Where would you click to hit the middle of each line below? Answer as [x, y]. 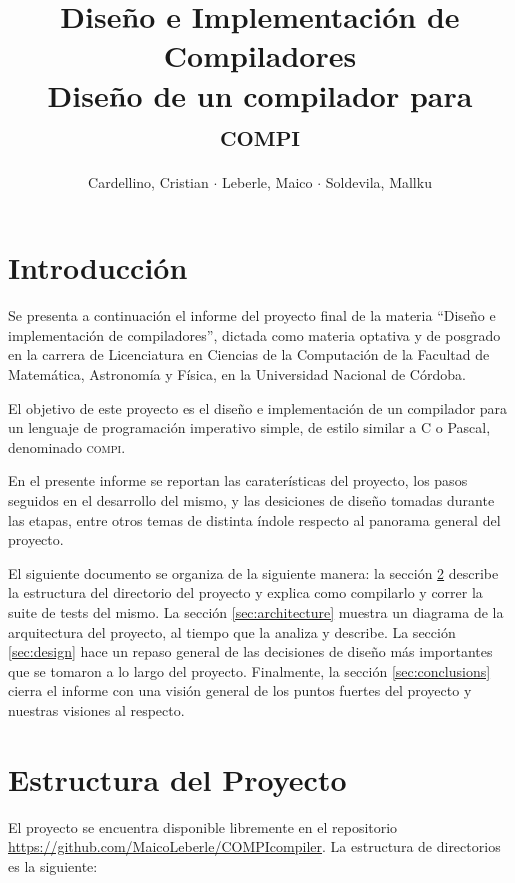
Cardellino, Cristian [148, 181]
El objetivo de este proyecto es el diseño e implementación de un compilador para [258, 407]
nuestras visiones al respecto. [96, 709]
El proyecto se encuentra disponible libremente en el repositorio [203, 826]
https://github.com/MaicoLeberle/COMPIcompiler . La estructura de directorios [254, 846]
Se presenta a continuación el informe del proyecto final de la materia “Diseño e [252, 315]
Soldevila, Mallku [378, 181]
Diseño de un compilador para [260, 94]
